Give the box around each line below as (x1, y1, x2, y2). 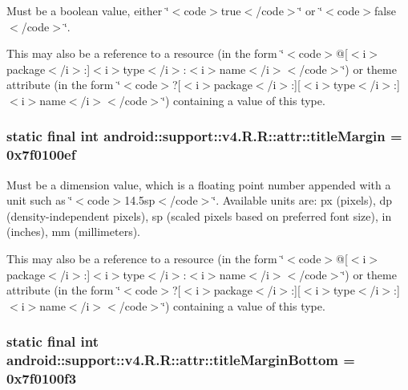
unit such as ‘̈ (6, 192, 73, 209)
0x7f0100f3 (6, 368, 77, 388)
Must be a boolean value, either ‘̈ (6, 2, 169, 18)
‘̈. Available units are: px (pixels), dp (212, 192, 393, 209)
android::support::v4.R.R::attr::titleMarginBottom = (6, 350, 355, 370)
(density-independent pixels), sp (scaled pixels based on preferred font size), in (6, 207, 392, 224)
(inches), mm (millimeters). (6, 223, 141, 240)
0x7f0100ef (6, 144, 76, 165)
